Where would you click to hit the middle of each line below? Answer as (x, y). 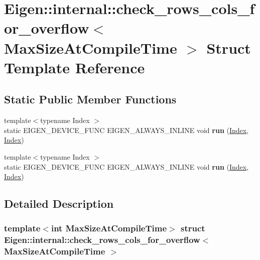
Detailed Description (59, 204)
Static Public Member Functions (90, 99)
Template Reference (75, 67)
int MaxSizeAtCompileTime (109, 228)
